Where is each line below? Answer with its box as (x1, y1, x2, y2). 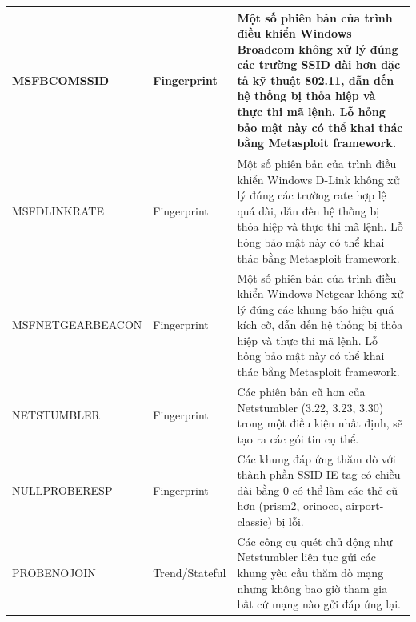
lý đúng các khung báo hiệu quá (237, 300, 394, 317)
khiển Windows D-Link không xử (237, 171, 400, 187)
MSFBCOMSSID (12, 71, 110, 88)
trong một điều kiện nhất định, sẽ (237, 415, 403, 431)
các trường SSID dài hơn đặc (237, 56, 401, 73)
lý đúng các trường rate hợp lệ (237, 187, 386, 203)
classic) (237, 512, 273, 529)
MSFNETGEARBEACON (12, 316, 142, 333)
